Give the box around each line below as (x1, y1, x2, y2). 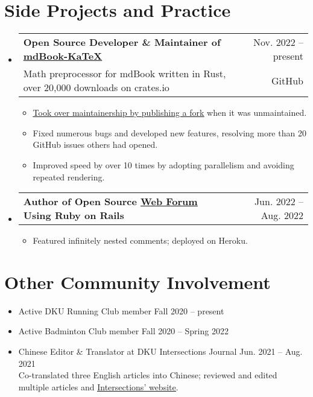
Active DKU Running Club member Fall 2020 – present (18, 304, 224, 317)
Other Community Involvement (4, 269, 271, 294)
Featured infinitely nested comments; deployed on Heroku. (33, 234, 248, 247)
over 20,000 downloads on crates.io (23, 80, 169, 95)
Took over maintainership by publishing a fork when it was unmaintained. (33, 106, 307, 119)
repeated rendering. (33, 170, 105, 183)
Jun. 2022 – (254, 194, 303, 209)
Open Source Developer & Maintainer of (23, 35, 221, 49)
